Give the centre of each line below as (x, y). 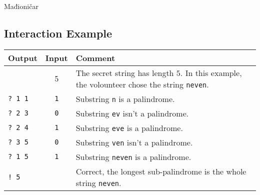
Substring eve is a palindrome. (129, 127)
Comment (95, 57)
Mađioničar (21, 6)
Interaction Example (58, 33)
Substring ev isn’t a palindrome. (132, 113)
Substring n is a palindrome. (125, 98)
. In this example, (211, 72)
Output (23, 57)
